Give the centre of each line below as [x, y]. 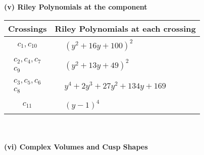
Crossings [28, 28]
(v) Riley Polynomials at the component [76, 7]
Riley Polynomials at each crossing [125, 28]
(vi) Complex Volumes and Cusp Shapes [76, 146]
